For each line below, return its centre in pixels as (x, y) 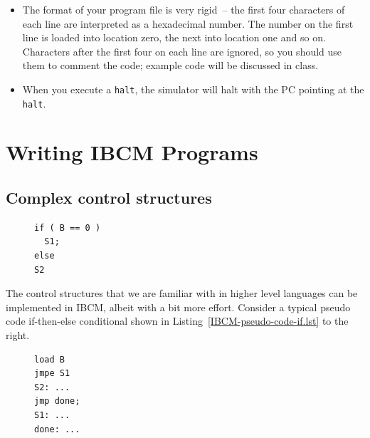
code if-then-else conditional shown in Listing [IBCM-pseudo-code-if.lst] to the (177, 321)
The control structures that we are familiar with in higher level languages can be (182, 293)
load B (49, 359)
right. (18, 335)
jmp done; (57, 401)
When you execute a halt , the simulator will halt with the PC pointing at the (193, 89)
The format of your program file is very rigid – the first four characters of (184, 9)
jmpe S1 (52, 374)
